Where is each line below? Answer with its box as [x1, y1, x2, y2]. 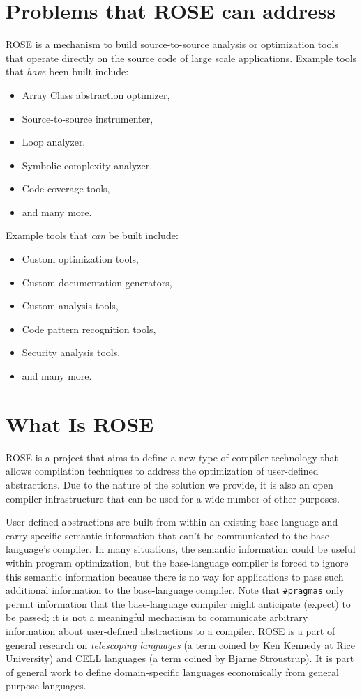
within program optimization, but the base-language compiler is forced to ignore [6, 555, 349, 569]
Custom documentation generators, [22, 275, 172, 289]
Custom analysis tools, [22, 298, 119, 313]
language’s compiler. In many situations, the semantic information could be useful [6, 542, 356, 556]
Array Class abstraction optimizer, [22, 87, 170, 102]
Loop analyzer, [22, 135, 86, 149]
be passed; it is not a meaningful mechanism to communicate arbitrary [6, 610, 308, 625]
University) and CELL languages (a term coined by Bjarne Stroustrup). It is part [6, 651, 354, 666]
